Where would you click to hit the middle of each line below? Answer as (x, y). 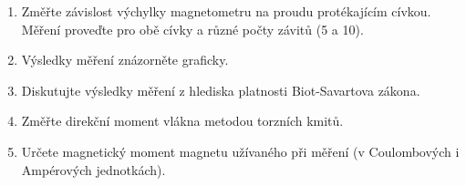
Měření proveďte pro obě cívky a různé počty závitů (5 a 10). (192, 29)
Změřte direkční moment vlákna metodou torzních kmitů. (182, 121)
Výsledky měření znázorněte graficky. (125, 60)
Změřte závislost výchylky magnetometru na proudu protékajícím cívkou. (226, 11)
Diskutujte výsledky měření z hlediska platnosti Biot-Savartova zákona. (221, 90)
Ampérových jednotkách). (93, 169)
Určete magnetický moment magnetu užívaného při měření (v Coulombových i (240, 151)
